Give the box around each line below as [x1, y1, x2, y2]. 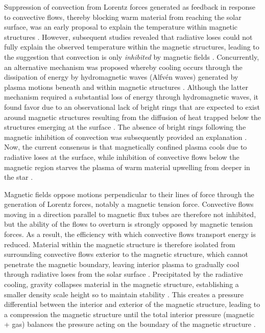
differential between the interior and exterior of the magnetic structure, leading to [4, 299, 260, 310]
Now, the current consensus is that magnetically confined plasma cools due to [4, 141, 247, 152]
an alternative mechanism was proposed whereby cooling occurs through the [4, 61, 243, 72]
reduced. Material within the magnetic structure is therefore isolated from [4, 239, 235, 249]
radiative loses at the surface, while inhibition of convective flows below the [4, 151, 239, 162]
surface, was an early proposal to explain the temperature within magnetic [4, 21, 237, 32]
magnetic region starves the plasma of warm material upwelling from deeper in [4, 161, 250, 172]
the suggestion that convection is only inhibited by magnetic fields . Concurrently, [4, 51, 259, 62]
